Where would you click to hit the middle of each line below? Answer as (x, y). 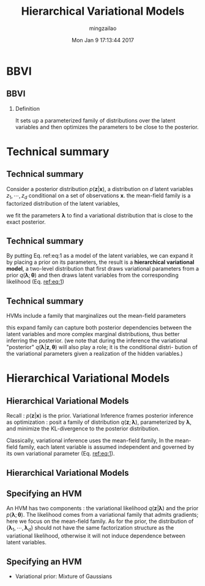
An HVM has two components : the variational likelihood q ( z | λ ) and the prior (102, 508)
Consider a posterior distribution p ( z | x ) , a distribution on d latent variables (100, 189)
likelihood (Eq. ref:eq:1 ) (35, 282)
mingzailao (103, 28)
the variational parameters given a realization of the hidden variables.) (95, 354)
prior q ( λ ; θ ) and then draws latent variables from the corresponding (92, 275)
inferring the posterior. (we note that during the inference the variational (97, 340)
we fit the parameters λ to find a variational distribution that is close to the (100, 215)
